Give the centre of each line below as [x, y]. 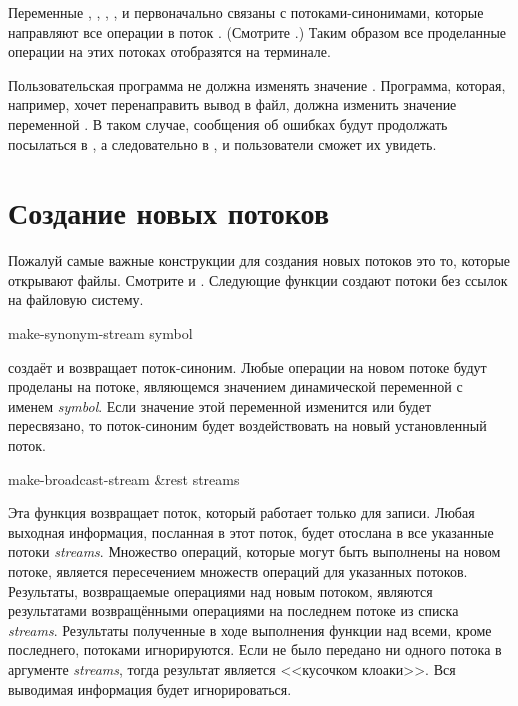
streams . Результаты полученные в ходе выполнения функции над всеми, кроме [250, 629]
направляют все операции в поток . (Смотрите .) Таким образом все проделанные [257, 31]
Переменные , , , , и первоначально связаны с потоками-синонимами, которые [246, 12]
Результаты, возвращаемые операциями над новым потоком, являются [220, 590]
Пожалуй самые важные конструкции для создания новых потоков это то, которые [259, 260]
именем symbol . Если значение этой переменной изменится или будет [220, 405]
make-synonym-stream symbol [100, 333]
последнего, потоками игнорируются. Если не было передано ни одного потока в [255, 649]
